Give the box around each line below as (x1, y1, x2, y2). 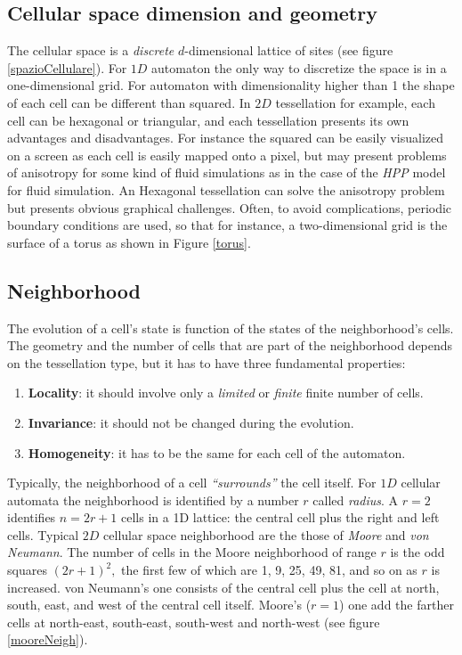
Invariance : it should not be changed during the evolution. (28, 413, 354, 431)
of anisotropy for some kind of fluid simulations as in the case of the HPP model (7, 163, 446, 182)
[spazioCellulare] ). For (7, 58, 127, 77)
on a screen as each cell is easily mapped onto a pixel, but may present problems (7, 145, 447, 164)
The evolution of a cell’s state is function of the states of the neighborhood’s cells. (7, 318, 454, 337)
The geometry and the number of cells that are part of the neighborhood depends (7, 336, 453, 355)
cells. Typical (7, 525, 79, 544)
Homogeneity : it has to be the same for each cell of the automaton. (28, 443, 406, 462)
